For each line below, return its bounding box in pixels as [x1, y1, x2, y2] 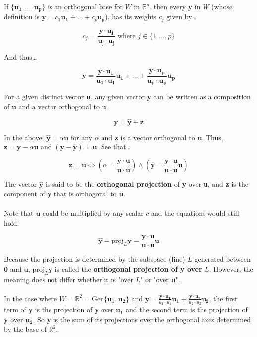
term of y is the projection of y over [4, 304, 114, 315]
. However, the [209, 264, 253, 274]
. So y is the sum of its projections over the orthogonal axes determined [33, 314, 251, 324]
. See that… [97, 142, 131, 152]
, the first [209, 293, 238, 303]
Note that [4, 208, 34, 218]
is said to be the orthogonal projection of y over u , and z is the [45, 179, 248, 189]
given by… [166, 11, 197, 22]
